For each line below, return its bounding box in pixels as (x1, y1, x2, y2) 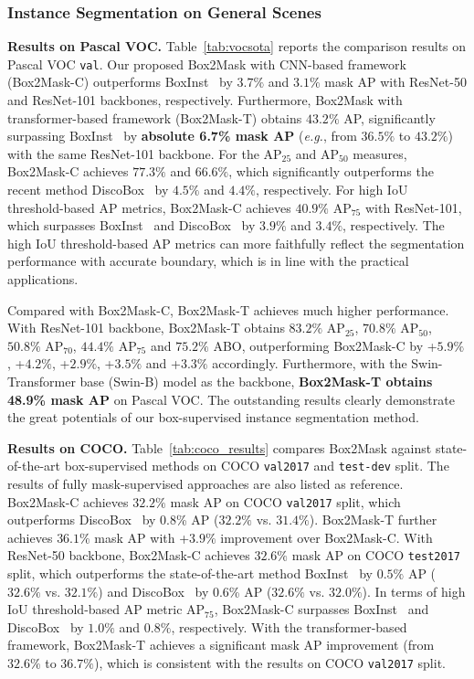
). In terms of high (362, 581, 466, 600)
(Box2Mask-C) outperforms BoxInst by (7, 72, 233, 91)
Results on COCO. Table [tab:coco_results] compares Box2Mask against (7, 438, 432, 457)
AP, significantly (343, 108, 436, 127)
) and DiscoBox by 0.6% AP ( (98, 581, 272, 600)
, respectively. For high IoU (256, 180, 408, 199)
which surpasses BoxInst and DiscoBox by (7, 216, 256, 235)
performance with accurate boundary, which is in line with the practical (7, 251, 409, 271)
